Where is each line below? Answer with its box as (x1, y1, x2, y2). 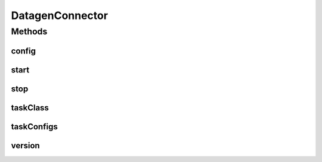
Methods (11, 26, 48, 37)
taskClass (11, 103, 49, 113)
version (11, 140, 40, 151)
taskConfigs (11, 122, 58, 132)
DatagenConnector (11, 9, 109, 22)
